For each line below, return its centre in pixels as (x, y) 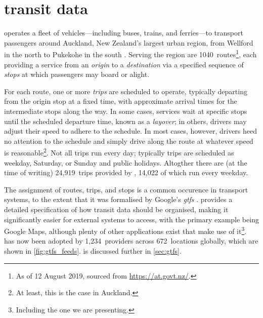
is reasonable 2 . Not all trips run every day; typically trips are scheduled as (119, 152)
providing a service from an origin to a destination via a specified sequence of (124, 64)
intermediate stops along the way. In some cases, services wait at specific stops (126, 111)
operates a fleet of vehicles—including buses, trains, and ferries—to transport (124, 33)
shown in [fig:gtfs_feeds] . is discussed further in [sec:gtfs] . (93, 250)
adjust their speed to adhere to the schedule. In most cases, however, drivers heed (131, 131)
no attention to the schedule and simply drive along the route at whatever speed (129, 141)
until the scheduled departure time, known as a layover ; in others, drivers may (125, 121)
